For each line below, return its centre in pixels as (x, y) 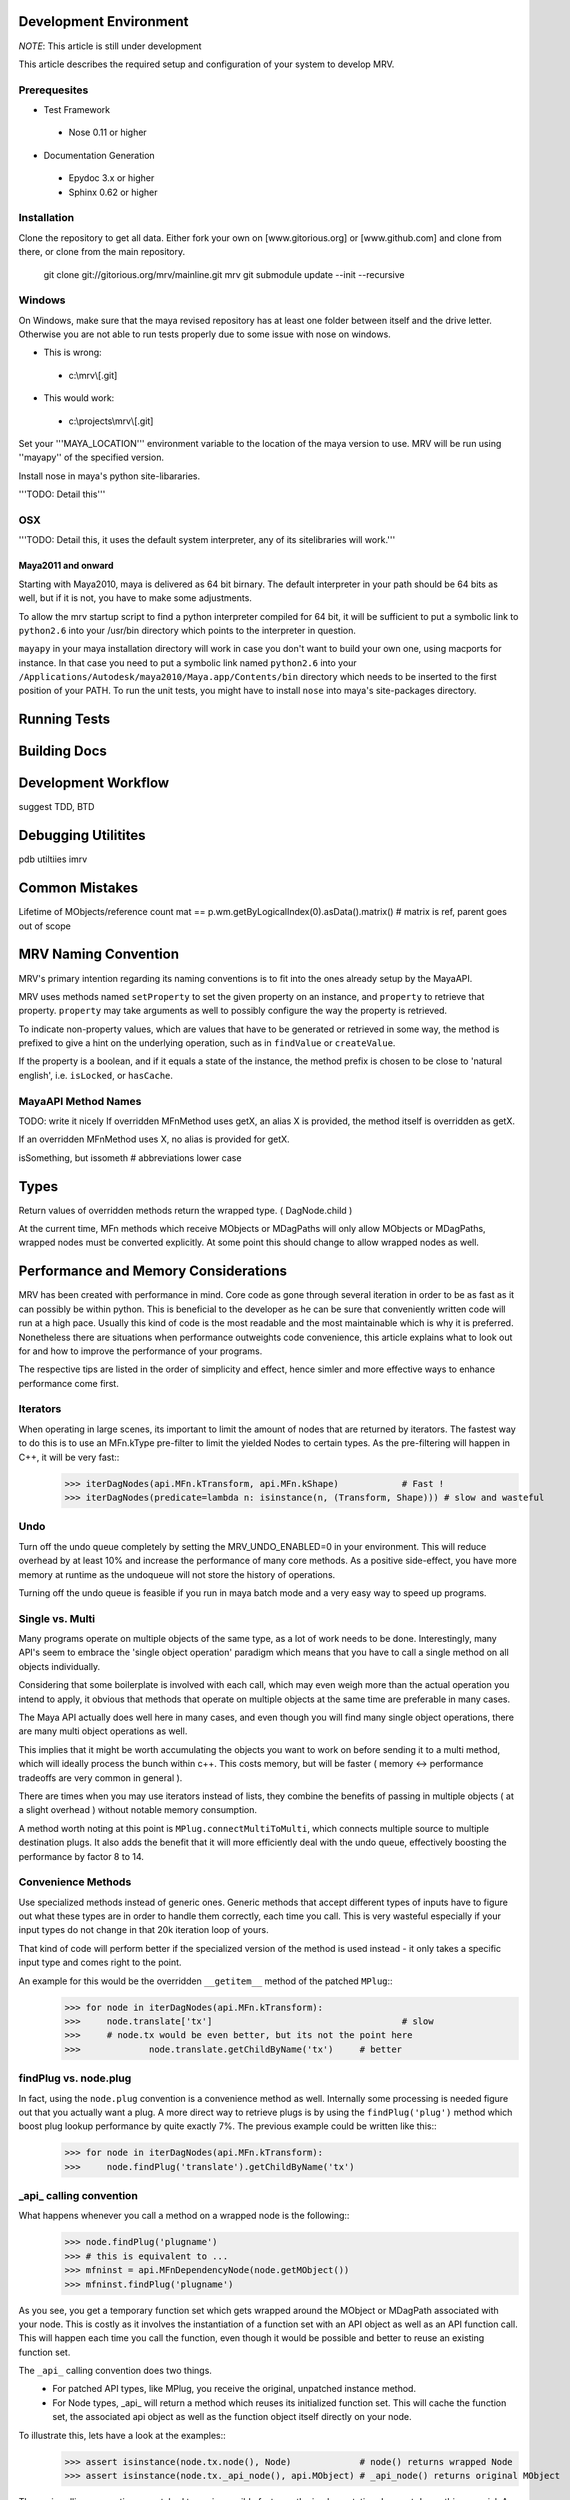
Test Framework (76, 110)
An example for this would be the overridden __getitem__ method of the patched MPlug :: (206, 1981)
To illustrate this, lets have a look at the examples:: (122, 2435)
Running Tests (64, 719)
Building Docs (62, 751)
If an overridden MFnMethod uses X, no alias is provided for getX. (154, 1139)
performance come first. (68, 1383)
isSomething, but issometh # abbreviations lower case (130, 1157)
